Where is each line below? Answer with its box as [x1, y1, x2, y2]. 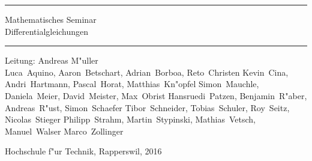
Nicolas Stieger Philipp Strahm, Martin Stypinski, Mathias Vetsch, [5, 113, 256, 126]
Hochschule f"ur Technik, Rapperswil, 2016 [5, 145, 162, 157]
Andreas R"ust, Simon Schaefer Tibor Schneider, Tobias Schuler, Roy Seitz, [5, 101, 290, 114]
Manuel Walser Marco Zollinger [5, 124, 124, 137]
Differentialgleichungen [5, 25, 89, 37]
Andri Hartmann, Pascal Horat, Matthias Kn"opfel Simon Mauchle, [5, 77, 259, 90]
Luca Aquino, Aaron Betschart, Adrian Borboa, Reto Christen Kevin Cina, [5, 65, 289, 78]
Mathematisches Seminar [5, 13, 97, 25]
